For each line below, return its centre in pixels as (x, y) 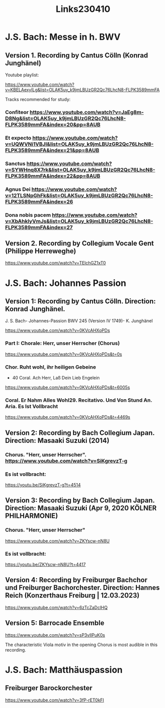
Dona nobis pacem (28, 215)
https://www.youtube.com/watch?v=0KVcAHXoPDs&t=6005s (67, 387)
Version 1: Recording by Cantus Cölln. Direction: (81, 301)
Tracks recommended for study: (38, 99)
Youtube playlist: (22, 75)
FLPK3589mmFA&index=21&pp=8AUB (52, 150)
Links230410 (83, 9)
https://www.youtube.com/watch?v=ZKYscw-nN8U (57, 541)
